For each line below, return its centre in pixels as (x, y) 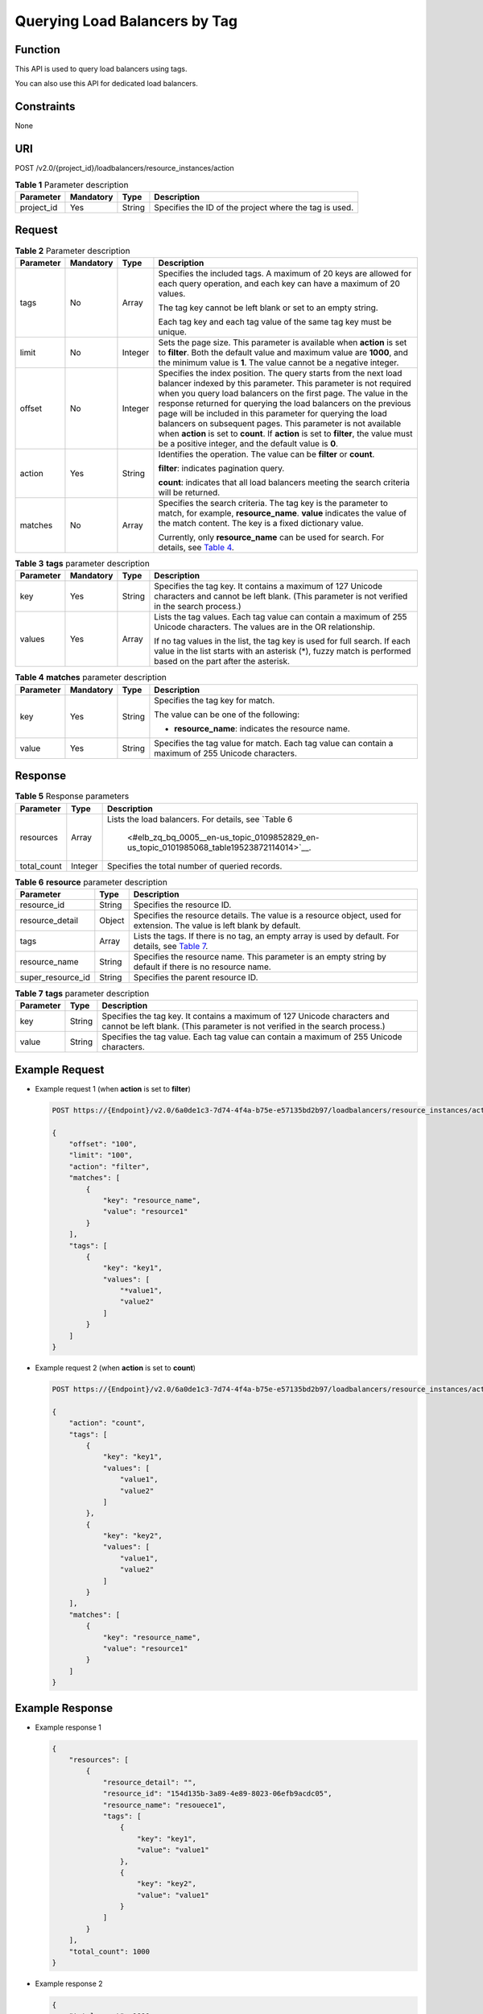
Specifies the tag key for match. (215, 700)
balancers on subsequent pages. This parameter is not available (280, 423)
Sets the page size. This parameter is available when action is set (283, 342)
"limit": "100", (101, 1155)
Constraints (45, 107)
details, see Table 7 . (171, 946)
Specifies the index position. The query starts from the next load (280, 373)
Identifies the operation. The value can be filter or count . (266, 454)
